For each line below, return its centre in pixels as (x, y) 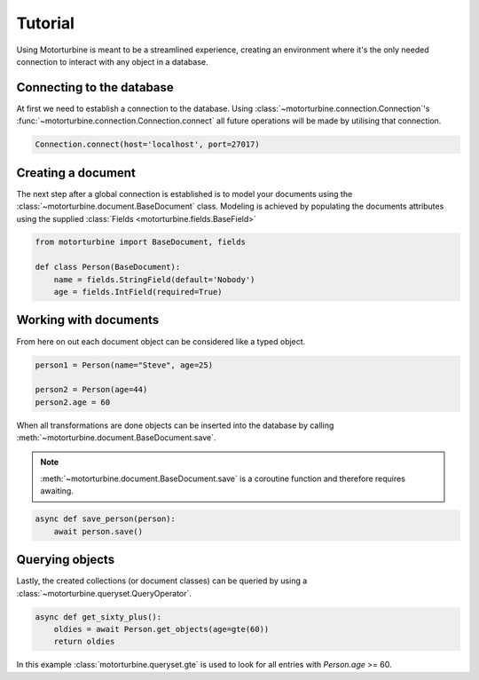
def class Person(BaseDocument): (108, 267)
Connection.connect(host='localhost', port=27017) (148, 145)
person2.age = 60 (73, 402)
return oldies (84, 642)
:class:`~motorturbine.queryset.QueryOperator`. (104, 593)
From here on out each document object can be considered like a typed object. (161, 341)
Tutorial (46, 23)
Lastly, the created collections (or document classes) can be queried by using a (162, 581)
